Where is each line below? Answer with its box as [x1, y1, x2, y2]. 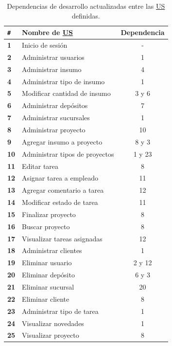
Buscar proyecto [22, 221, 70, 231]
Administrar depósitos [22, 100, 88, 110]
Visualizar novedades [22, 318, 84, 328]
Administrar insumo [22, 64, 82, 74]
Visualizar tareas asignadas [22, 233, 103, 243]
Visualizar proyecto [22, 330, 79, 340]
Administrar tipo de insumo [22, 76, 105, 86]
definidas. [71, 10, 100, 20]
